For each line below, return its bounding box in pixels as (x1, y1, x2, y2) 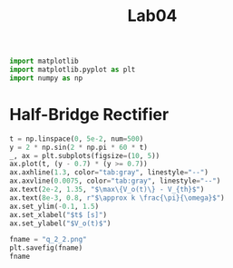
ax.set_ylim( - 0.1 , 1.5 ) (9, 202, 100, 211)
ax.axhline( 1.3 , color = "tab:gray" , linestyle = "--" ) (9, 168, 209, 177)
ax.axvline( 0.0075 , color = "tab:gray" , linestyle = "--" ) (9, 176, 221, 186)
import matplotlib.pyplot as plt (9, 65, 136, 74)
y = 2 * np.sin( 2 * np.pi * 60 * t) (9, 143, 148, 152)
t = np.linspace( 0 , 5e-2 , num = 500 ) (9, 134, 144, 144)
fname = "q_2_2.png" (9, 235, 88, 244)
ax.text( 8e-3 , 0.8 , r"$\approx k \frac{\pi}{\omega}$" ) (9, 193, 225, 203)
